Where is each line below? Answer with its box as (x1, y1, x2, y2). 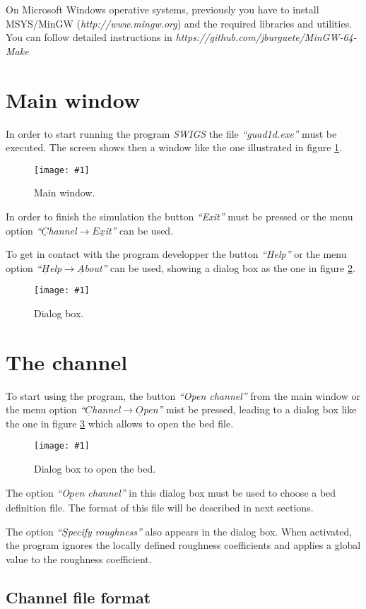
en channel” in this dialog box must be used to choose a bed (74, 485, 336, 499)
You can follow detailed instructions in (6, 30, 172, 45)
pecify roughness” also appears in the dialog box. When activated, (67, 524, 353, 538)
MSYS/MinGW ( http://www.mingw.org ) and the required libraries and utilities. (6, 16, 353, 30)
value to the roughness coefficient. (6, 551, 152, 566)
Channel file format (6, 586, 151, 608)
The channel (6, 347, 128, 376)
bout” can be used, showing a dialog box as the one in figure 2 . (84, 260, 355, 275)
